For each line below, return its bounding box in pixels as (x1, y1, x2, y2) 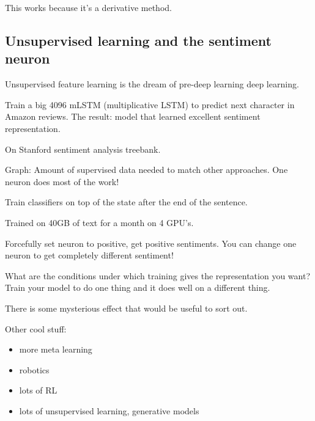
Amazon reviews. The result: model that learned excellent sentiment (5, 110, 261, 123)
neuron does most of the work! (5, 175, 119, 188)
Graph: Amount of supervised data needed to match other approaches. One (5, 163, 288, 176)
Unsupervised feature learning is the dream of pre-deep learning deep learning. (5, 78, 299, 90)
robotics (19, 363, 50, 376)
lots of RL (19, 384, 57, 397)
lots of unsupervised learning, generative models (19, 404, 199, 417)
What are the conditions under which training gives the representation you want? (5, 269, 310, 282)
